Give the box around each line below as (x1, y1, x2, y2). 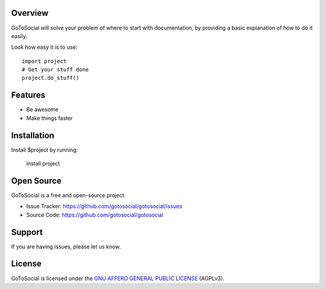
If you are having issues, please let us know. (11, 242, 121, 250)
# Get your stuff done (22, 67, 89, 73)
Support (11, 227, 43, 237)
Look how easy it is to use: (11, 44, 78, 51)
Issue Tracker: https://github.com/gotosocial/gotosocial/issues (26, 203, 182, 210)
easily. (11, 32, 27, 39)
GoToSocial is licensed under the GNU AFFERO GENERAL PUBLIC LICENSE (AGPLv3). (11, 274, 225, 282)
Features (11, 90, 45, 100)
